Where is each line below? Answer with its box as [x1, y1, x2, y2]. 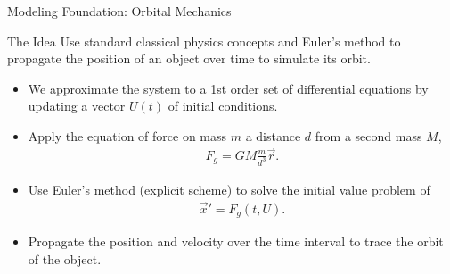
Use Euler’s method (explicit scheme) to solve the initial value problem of [28, 179, 430, 198]
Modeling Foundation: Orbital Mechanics [7, 2, 232, 20]
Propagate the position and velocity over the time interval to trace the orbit [28, 231, 444, 250]
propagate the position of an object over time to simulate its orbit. [7, 49, 371, 68]
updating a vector [28, 96, 126, 115]
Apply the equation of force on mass [28, 126, 227, 145]
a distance [245, 126, 301, 145]
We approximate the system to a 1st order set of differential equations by [28, 79, 429, 97]
